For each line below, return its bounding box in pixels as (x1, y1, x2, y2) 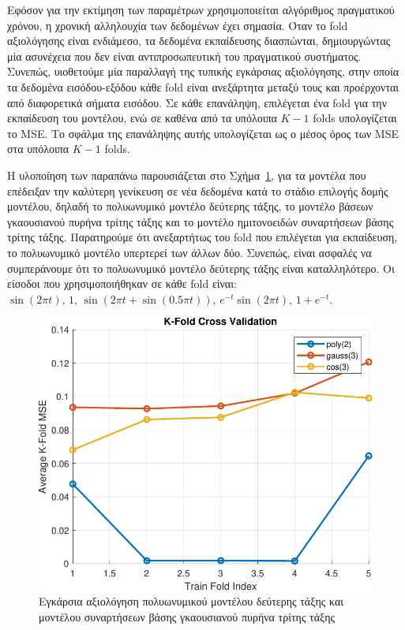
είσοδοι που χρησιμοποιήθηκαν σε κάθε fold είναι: (7, 275, 237, 292)
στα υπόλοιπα (7, 140, 69, 157)
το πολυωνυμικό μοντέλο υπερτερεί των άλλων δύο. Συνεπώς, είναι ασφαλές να (7, 244, 372, 260)
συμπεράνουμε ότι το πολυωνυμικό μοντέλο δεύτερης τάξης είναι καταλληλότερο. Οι (7, 259, 395, 276)
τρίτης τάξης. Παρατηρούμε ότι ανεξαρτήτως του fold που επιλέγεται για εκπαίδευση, (7, 229, 398, 245)
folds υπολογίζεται (313, 110, 397, 126)
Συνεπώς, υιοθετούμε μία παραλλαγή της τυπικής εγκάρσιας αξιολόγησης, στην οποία (7, 63, 399, 80)
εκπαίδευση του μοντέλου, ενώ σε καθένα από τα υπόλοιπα (7, 110, 277, 126)
